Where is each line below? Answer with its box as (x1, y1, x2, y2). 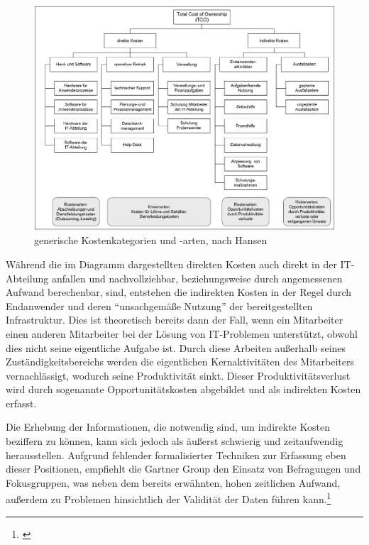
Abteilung (6, 270, 49, 285)
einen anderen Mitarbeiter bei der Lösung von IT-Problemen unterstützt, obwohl (6, 326, 358, 341)
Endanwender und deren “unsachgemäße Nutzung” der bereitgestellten (6, 298, 313, 313)
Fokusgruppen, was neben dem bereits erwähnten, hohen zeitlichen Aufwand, (6, 475, 341, 490)
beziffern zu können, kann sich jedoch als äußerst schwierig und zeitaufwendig (6, 434, 343, 448)
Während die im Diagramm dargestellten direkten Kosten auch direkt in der (6, 256, 337, 271)
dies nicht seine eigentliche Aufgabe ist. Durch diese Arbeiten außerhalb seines (6, 340, 346, 355)
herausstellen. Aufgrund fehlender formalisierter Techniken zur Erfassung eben (6, 447, 346, 462)
